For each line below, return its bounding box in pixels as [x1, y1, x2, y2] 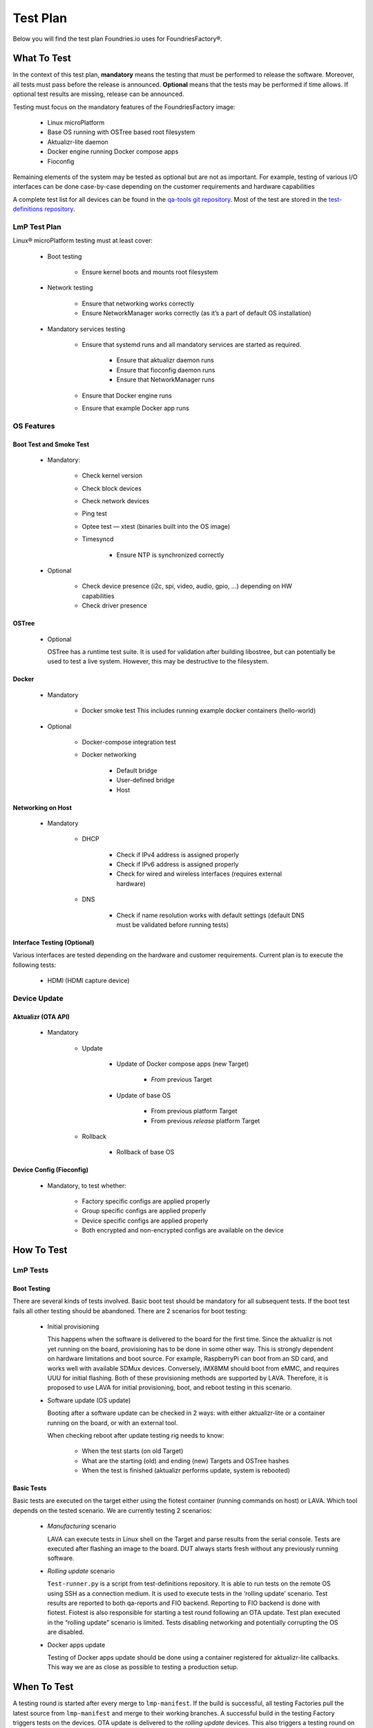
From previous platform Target [151, 1107, 238, 1116]
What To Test [12, 53, 72, 64]
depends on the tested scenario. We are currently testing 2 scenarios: [12, 1506, 212, 1514]
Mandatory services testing [47, 325, 126, 333]
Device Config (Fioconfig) [12, 1165, 89, 1174]
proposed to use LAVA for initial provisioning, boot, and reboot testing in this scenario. [47, 1383, 293, 1392]
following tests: [12, 961, 57, 969]
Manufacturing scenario [47, 1522, 117, 1530]
